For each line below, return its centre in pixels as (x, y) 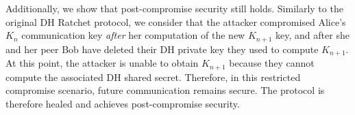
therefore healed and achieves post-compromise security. (123, 103)
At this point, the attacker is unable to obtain (102, 63)
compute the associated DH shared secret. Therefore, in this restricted (153, 77)
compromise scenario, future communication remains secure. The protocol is (165, 90)
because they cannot (272, 63)
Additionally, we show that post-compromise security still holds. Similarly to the (174, 8)
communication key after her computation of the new (133, 35)
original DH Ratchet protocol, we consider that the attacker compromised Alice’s (176, 21)
